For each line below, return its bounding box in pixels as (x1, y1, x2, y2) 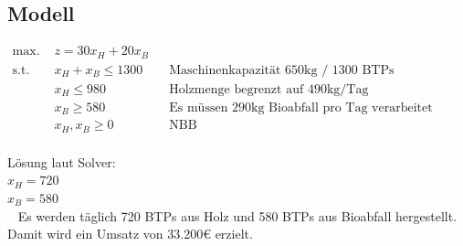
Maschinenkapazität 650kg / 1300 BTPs (169, 63, 395, 77)
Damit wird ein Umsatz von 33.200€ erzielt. (7, 224, 253, 243)
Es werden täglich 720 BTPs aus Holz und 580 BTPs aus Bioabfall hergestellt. (17, 206, 458, 225)
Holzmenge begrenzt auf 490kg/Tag (169, 82, 369, 96)
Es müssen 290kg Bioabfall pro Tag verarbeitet (169, 101, 433, 114)
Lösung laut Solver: (7, 152, 116, 171)
